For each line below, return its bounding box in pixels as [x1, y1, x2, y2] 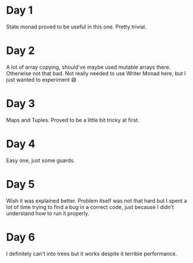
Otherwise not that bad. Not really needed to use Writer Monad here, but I [6, 69, 186, 77]
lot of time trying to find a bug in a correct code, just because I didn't [6, 203, 175, 210]
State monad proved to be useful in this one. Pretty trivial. [6, 23, 147, 30]
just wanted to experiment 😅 [6, 76, 77, 83]
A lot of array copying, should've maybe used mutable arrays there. [6, 63, 171, 70]
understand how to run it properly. [6, 210, 90, 217]
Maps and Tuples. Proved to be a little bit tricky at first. [6, 116, 140, 123]
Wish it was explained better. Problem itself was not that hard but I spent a [6, 197, 188, 204]
